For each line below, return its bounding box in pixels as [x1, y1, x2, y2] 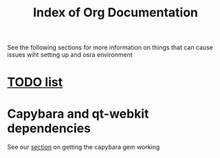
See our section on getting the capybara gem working [7, 143, 160, 151]
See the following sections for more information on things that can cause [7, 43, 213, 52]
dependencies [7, 120, 91, 136]
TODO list [7, 75, 63, 90]
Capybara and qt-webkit [7, 106, 149, 121]
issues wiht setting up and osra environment [7, 51, 133, 59]
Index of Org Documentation [33, 5, 198, 21]
